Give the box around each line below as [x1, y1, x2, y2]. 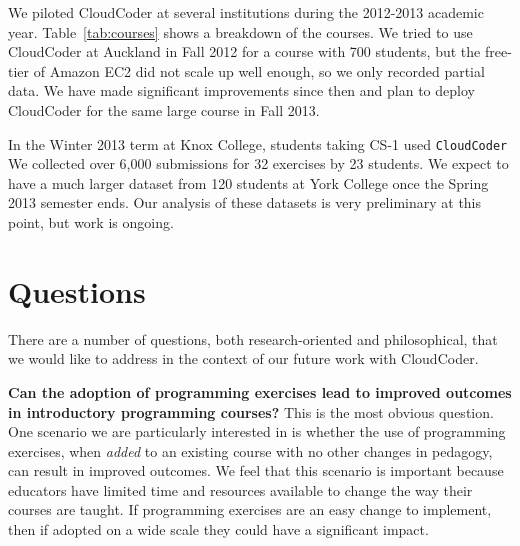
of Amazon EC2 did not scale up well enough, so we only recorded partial [33, 60, 485, 81]
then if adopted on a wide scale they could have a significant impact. [8, 519, 429, 540]
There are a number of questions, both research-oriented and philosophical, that [8, 328, 498, 349]
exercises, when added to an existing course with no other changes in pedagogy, [8, 440, 493, 461]
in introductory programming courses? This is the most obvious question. [8, 401, 494, 422]
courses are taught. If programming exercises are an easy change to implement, [8, 499, 492, 520]
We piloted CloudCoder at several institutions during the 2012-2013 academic [8, 2, 484, 22]
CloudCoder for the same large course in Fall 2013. [8, 99, 320, 120]
